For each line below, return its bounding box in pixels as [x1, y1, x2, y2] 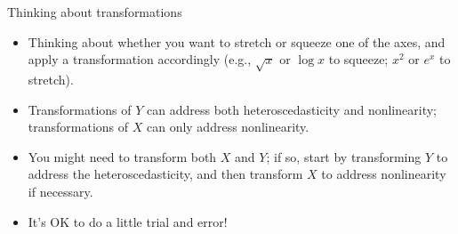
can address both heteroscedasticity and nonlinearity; [147, 100, 437, 118]
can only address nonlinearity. [146, 117, 309, 136]
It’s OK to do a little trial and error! [28, 212, 228, 230]
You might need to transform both [28, 147, 217, 165]
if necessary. [28, 182, 93, 200]
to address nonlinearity [321, 165, 446, 183]
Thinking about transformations [7, 3, 182, 20]
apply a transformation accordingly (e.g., [28, 50, 252, 69]
